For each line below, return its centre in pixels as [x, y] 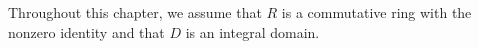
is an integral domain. [252, 31]
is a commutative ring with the [376, 12]
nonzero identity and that [86, 31]
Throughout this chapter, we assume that [135, 12]
